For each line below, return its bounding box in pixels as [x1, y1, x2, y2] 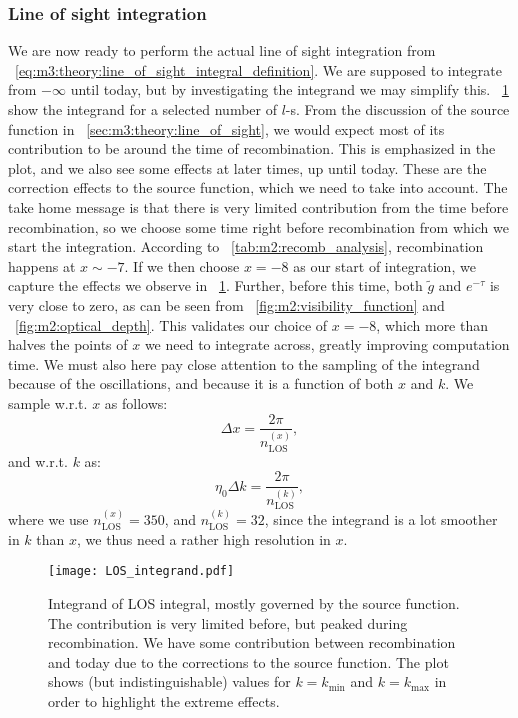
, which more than [376, 314, 489, 335]
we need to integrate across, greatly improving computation [144, 334, 510, 355]
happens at [8, 255, 76, 276]
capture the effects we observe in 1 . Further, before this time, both [8, 275, 423, 296]
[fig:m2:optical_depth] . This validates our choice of [15, 314, 328, 335]
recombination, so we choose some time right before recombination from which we [8, 216, 509, 237]
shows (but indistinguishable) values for [48, 671, 291, 692]
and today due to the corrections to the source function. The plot [48, 651, 449, 672]
